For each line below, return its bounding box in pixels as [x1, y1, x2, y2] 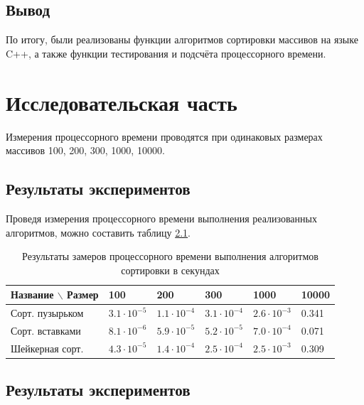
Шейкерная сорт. [11, 340, 84, 355]
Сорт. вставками [11, 323, 81, 337]
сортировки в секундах [121, 262, 220, 277]
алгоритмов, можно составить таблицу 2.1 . [6, 225, 191, 239]
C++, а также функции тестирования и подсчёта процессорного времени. [6, 45, 326, 60]
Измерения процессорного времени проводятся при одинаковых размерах [6, 129, 323, 144]
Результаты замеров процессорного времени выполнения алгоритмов [22, 249, 318, 264]
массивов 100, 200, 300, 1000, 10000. [6, 143, 165, 158]
